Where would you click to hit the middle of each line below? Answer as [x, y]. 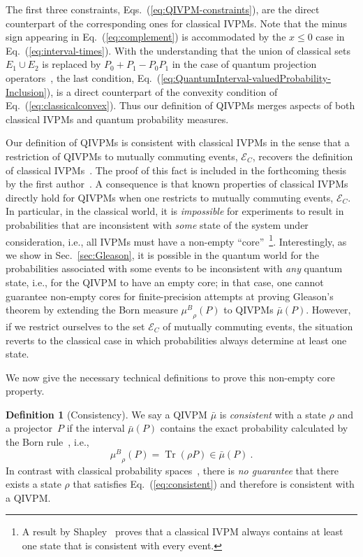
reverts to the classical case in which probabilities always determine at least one [176, 340]
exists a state [34, 484]
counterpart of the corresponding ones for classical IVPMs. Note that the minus [176, 23]
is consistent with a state [273, 414]
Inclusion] [26, 91]
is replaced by [72, 64]
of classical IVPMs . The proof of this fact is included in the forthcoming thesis [176, 170]
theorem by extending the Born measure [92, 310]
